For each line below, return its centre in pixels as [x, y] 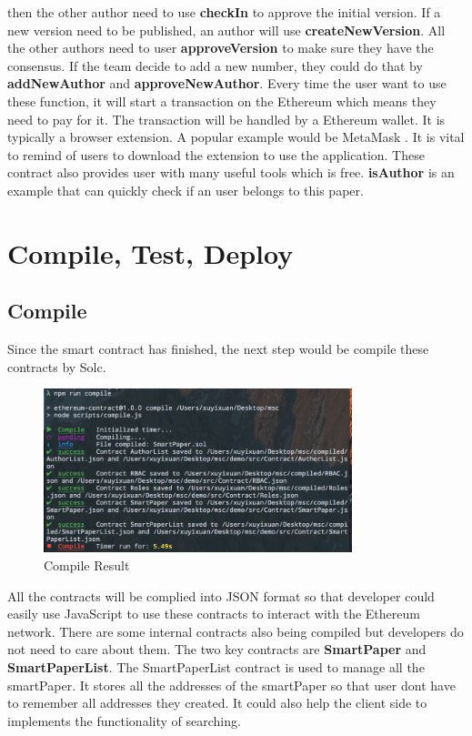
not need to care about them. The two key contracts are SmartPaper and [217, 649]
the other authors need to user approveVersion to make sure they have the [221, 48]
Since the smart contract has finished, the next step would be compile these [218, 349]
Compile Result [87, 565]
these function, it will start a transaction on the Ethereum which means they [222, 101]
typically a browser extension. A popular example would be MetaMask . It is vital [236, 137]
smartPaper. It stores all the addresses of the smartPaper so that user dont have [231, 685]
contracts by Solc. [57, 366]
